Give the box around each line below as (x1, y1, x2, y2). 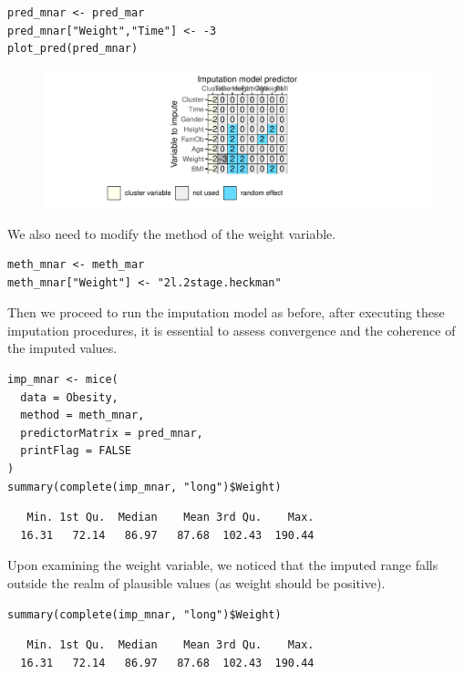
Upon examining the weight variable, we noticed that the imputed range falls (7, 555, 438, 575)
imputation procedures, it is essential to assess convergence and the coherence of (7, 320, 456, 339)
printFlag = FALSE (20, 444, 132, 458)
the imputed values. (7, 338, 118, 358)
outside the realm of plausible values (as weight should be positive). (7, 574, 386, 592)
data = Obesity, (20, 390, 119, 404)
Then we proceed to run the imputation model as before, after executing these (7, 303, 445, 322)
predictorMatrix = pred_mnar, (20, 426, 203, 440)
